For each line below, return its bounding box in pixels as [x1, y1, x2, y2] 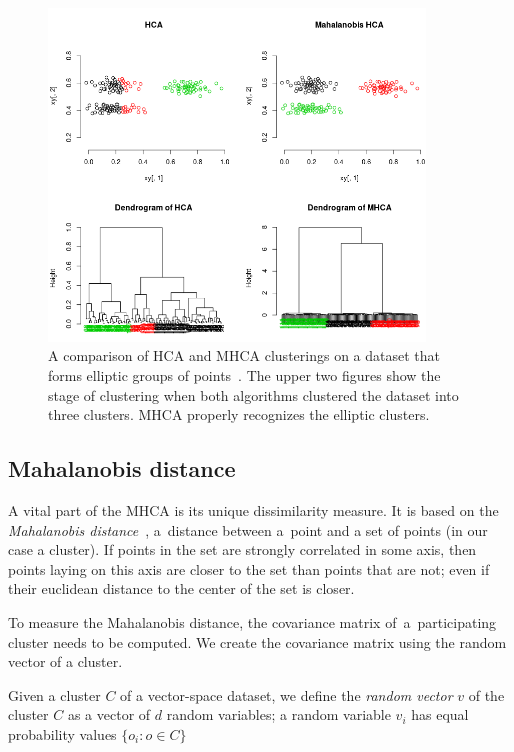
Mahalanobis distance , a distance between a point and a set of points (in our [8, 519, 488, 540]
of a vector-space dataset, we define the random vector [120, 684, 453, 705]
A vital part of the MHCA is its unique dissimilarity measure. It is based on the [8, 499, 499, 520]
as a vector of [67, 704, 151, 725]
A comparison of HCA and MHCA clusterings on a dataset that [48, 345, 440, 366]
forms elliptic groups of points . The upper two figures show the [48, 364, 441, 385]
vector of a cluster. [8, 651, 123, 672]
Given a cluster [8, 684, 101, 705]
